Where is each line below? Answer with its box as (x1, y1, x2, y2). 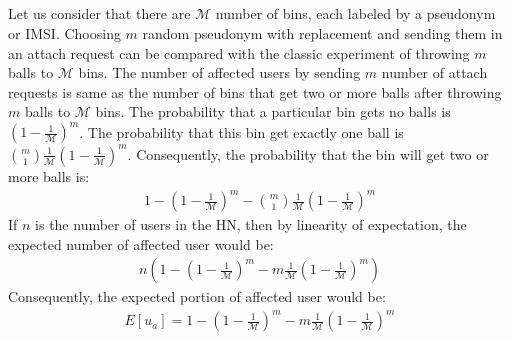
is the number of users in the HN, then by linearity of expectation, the (35, 214, 467, 235)
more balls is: (8, 165, 90, 186)
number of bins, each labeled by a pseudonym (215, 3, 496, 24)
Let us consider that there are (8, 3, 191, 24)
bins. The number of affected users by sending (78, 62, 361, 83)
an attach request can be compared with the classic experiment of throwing (8, 42, 470, 63)
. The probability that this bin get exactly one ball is (79, 121, 404, 142)
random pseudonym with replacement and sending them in (142, 22, 503, 43)
